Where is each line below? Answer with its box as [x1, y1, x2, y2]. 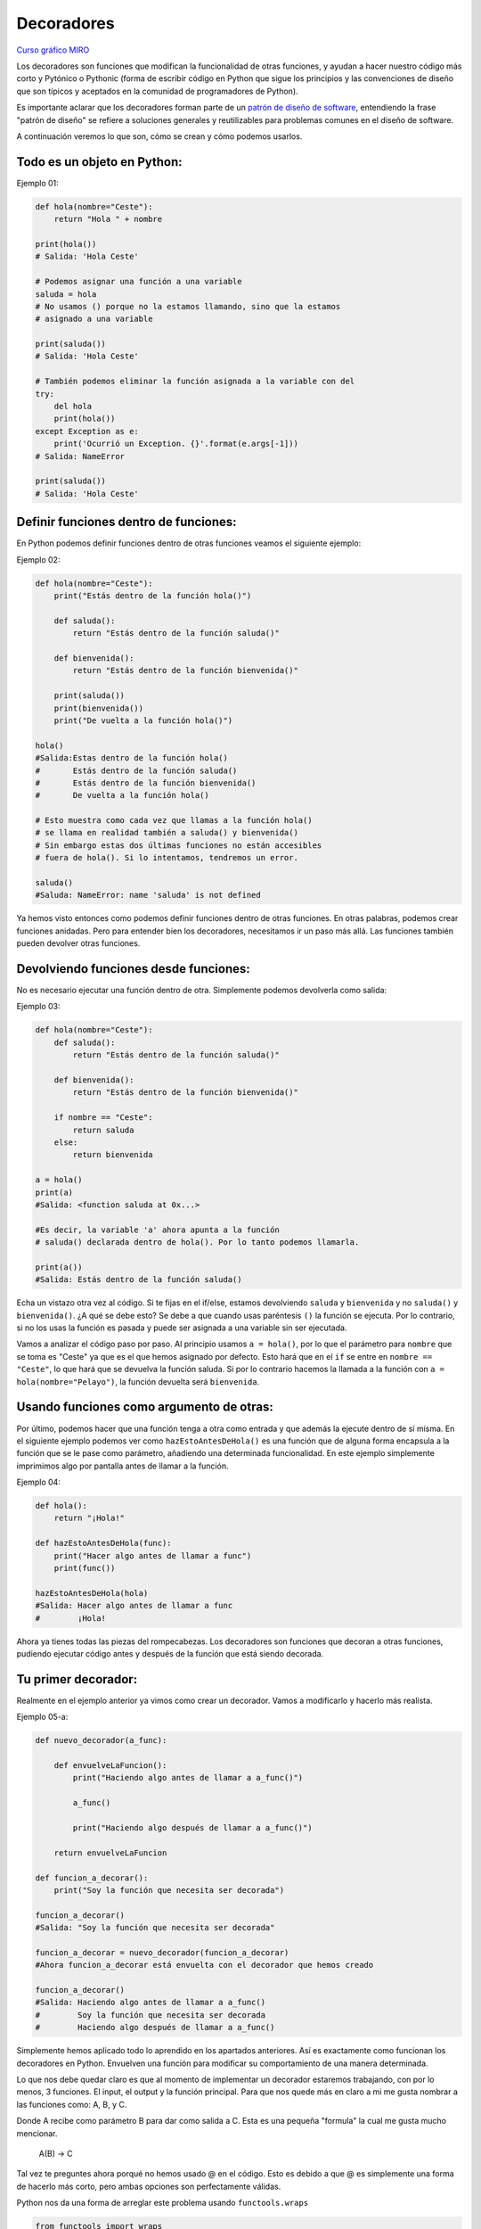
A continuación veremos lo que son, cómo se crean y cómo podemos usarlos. [16, 130, 303, 142]
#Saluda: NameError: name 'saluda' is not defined [35, 890, 262, 901]
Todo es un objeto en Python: [16, 154, 183, 169]
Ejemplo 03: [16, 1001, 61, 1012]
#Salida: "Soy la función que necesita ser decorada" [35, 1922, 275, 1933]
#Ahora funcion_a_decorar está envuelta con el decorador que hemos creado [35, 1960, 374, 1970]
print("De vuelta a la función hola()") [53, 715, 233, 726]
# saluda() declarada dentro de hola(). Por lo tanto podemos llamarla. [35, 1238, 360, 1247]
